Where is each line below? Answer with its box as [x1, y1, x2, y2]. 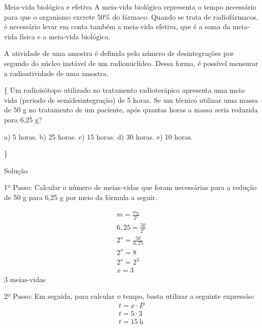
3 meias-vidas [4, 274, 46, 284]
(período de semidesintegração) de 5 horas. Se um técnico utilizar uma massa [19, 94, 258, 105]
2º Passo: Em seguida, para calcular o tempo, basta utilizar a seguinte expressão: [4, 291, 255, 301]
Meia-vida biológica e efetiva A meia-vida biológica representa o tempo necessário [4, 2, 256, 12]
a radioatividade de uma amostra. [4, 68, 109, 78]
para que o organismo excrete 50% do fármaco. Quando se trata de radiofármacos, [4, 11, 258, 22]
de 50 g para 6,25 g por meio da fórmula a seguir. [4, 191, 158, 202]
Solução [4, 165, 28, 175]
